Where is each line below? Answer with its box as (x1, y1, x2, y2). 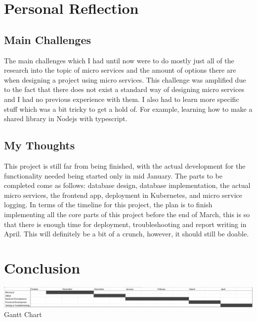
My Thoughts (4, 138, 75, 153)
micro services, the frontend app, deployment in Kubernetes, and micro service (4, 189, 242, 200)
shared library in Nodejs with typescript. (4, 113, 128, 124)
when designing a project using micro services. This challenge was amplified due (4, 74, 246, 85)
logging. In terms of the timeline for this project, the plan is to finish (4, 199, 213, 210)
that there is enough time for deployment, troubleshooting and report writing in (4, 219, 247, 229)
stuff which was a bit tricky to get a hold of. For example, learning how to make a (4, 103, 253, 114)
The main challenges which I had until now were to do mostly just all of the (4, 55, 234, 65)
